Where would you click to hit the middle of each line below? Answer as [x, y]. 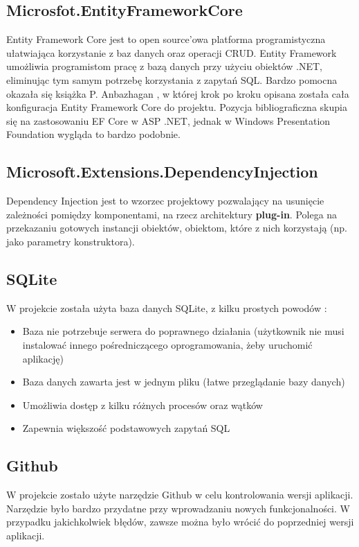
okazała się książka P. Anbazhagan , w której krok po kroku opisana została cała [178, 93]
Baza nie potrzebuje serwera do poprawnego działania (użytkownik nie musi [183, 331]
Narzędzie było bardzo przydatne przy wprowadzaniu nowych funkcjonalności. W [178, 508]
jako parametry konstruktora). [71, 241]
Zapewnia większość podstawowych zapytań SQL [126, 428]
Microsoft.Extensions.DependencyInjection [162, 172]
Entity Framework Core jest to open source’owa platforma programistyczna [166, 39]
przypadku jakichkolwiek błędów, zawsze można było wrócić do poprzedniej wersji [180, 522]
